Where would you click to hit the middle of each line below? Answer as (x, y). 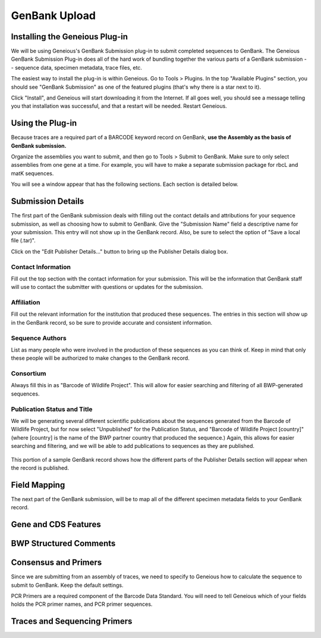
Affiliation (26, 303)
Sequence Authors (39, 338)
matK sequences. (32, 173)
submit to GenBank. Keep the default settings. (67, 585)
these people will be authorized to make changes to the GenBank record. (100, 358)
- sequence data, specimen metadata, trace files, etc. (77, 67)
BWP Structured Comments (63, 544)
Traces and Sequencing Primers (72, 622)
